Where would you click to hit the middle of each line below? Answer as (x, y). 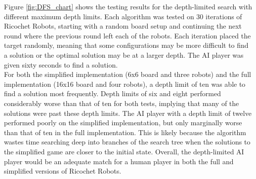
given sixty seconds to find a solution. (61, 64)
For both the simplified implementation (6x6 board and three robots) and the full (128, 74)
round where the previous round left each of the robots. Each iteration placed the (128, 35)
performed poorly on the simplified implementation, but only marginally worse (123, 123)
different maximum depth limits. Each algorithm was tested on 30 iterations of (123, 16)
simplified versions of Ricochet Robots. (63, 171)
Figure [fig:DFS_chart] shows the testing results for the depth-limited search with (128, 6)
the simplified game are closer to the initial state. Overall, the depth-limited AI (124, 151)
